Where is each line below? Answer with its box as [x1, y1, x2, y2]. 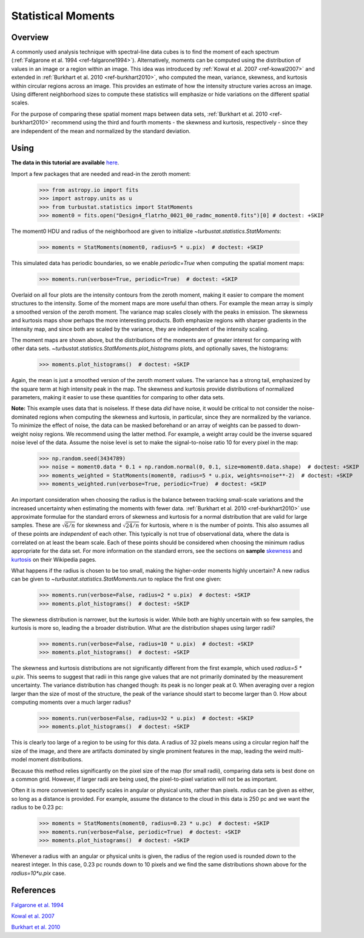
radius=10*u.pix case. [11, 869, 66, 877]
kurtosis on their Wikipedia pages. [11, 556, 97, 563]
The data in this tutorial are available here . [11, 159, 120, 166]
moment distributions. [28, 756, 83, 763]
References [11, 885, 56, 896]
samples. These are [11, 522, 61, 529]
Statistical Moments [11, 9, 115, 22]
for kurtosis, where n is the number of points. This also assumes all [140, 522, 309, 529]
